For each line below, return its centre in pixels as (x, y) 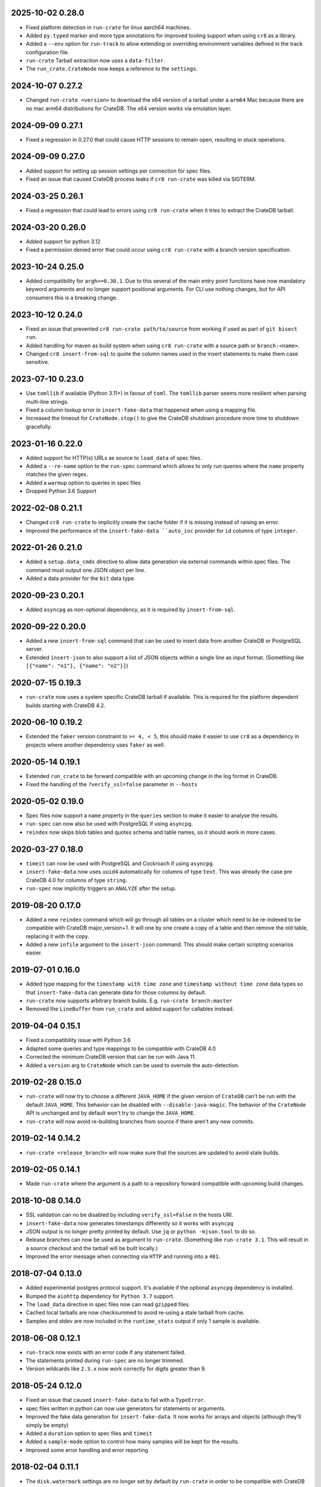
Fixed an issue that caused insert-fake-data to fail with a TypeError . (116, 1400)
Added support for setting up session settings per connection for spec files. (119, 171)
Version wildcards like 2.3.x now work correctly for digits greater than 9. (116, 1369)
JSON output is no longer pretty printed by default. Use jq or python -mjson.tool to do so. (141, 1232)
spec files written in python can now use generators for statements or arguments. (126, 1408)
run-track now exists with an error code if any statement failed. (106, 1352)
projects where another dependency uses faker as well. (96, 745)
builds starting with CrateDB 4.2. (66, 705)
